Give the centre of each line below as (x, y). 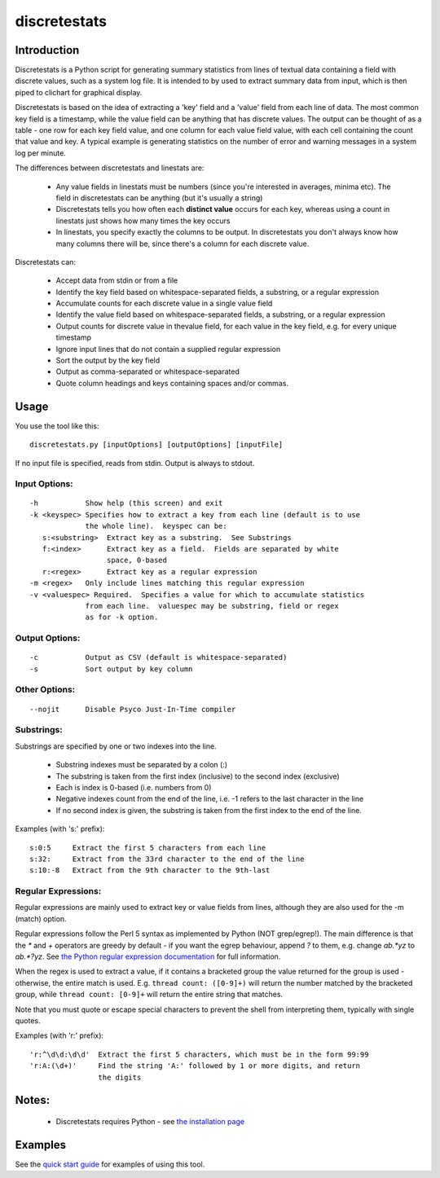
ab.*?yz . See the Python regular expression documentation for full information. (148, 956)
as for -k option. (122, 618)
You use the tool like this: (57, 426)
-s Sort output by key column (111, 669)
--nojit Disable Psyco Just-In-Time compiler (133, 709)
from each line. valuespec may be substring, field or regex (212, 606)
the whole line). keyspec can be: (156, 526)
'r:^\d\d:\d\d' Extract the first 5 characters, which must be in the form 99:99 (199, 1054)
